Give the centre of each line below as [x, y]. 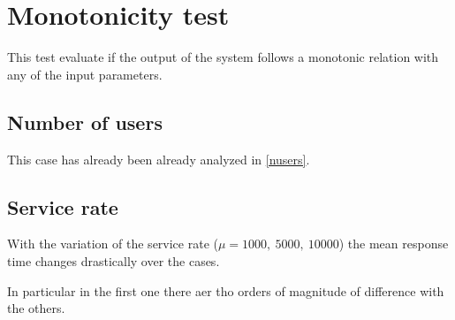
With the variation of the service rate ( [113, 244]
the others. [36, 308]
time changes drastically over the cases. [114, 260]
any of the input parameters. [85, 74]
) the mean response [394, 244]
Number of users [85, 122]
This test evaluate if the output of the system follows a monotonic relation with [223, 57]
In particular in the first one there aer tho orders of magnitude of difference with [226, 290]
